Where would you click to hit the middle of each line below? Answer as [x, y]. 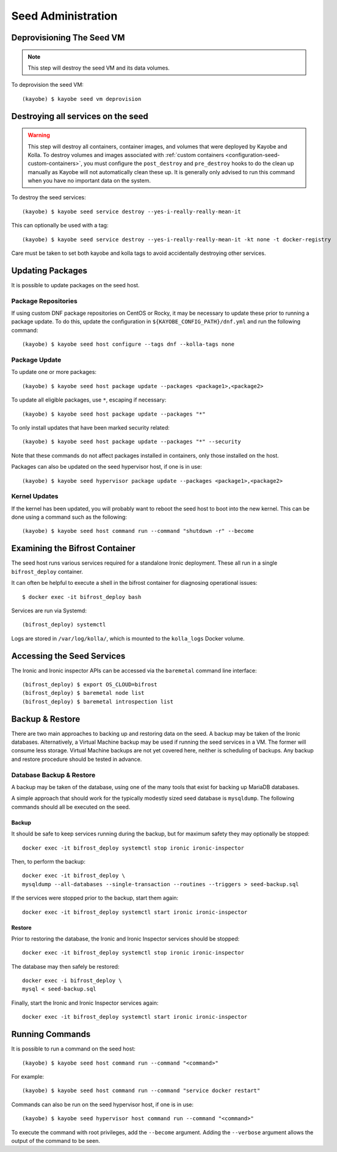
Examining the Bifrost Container [73, 548]
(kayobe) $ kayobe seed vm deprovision [82, 99]
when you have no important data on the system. [89, 181]
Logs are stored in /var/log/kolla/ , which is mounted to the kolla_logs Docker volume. [128, 638]
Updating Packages [49, 270]
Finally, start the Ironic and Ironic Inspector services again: [85, 1003]
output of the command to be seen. [56, 1140]
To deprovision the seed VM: [47, 85]
